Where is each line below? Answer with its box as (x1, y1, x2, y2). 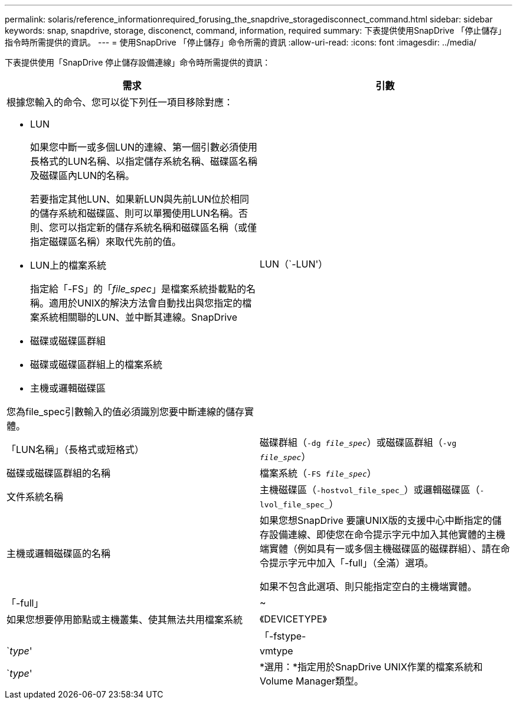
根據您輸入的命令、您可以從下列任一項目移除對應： (6, 96, 234, 108)
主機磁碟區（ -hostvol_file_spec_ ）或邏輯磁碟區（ (260, 484, 480, 496)
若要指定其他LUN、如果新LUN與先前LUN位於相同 (30, 193, 250, 205)
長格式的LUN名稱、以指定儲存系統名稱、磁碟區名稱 (30, 155, 258, 167)
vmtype (260, 645, 293, 657)
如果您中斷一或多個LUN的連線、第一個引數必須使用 (30, 141, 258, 153)
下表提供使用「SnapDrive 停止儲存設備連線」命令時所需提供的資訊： (5, 57, 271, 67)
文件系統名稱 (6, 491, 64, 503)
